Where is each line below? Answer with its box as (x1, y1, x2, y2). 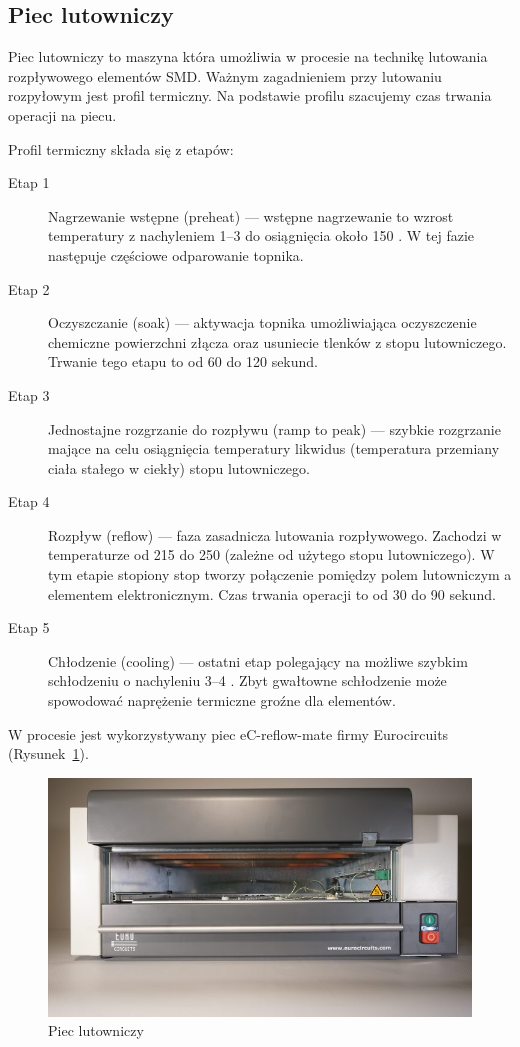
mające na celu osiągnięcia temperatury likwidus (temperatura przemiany (48, 438, 500, 459)
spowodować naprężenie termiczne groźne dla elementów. (48, 690, 396, 711)
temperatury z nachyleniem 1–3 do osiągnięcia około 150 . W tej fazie (48, 225, 474, 246)
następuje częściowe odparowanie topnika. (48, 244, 304, 265)
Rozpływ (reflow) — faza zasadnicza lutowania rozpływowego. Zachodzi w (48, 524, 502, 545)
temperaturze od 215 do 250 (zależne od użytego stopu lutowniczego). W (48, 544, 495, 565)
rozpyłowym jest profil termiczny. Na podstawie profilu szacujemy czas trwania (8, 85, 492, 106)
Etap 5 (8, 617, 50, 638)
